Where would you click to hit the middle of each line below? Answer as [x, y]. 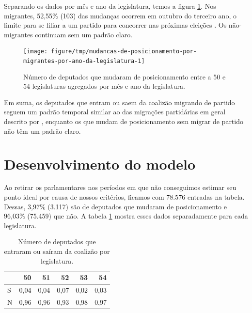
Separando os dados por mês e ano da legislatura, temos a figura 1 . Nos [110, 6]
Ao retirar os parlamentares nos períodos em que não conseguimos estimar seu [120, 187]
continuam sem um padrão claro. [84, 34]
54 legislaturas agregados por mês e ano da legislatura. [104, 86]
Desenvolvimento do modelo [100, 164]
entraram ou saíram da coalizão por [57, 251]
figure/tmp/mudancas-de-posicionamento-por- [124, 52]
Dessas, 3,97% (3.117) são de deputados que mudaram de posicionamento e [115, 206]
